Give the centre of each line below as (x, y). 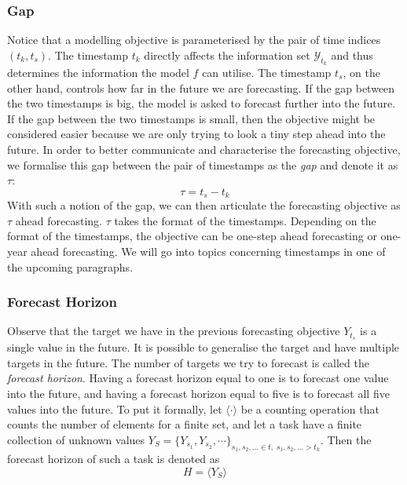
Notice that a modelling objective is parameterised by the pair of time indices (194, 40)
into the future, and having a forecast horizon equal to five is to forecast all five (198, 394)
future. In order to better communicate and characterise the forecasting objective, (204, 149)
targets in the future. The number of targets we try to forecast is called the (188, 362)
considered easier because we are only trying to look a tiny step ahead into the (196, 134)
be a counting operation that (310, 408)
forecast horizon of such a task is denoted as (114, 459)
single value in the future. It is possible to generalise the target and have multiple (203, 347)
